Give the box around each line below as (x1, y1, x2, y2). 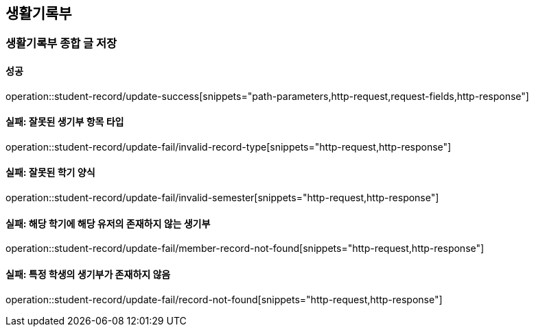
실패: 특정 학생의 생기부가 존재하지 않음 (5, 268, 171, 280)
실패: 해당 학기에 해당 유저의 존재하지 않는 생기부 (5, 217, 211, 229)
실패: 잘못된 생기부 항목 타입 (5, 116, 124, 128)
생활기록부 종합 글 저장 (5, 36, 117, 51)
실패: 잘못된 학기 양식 (5, 166, 95, 179)
